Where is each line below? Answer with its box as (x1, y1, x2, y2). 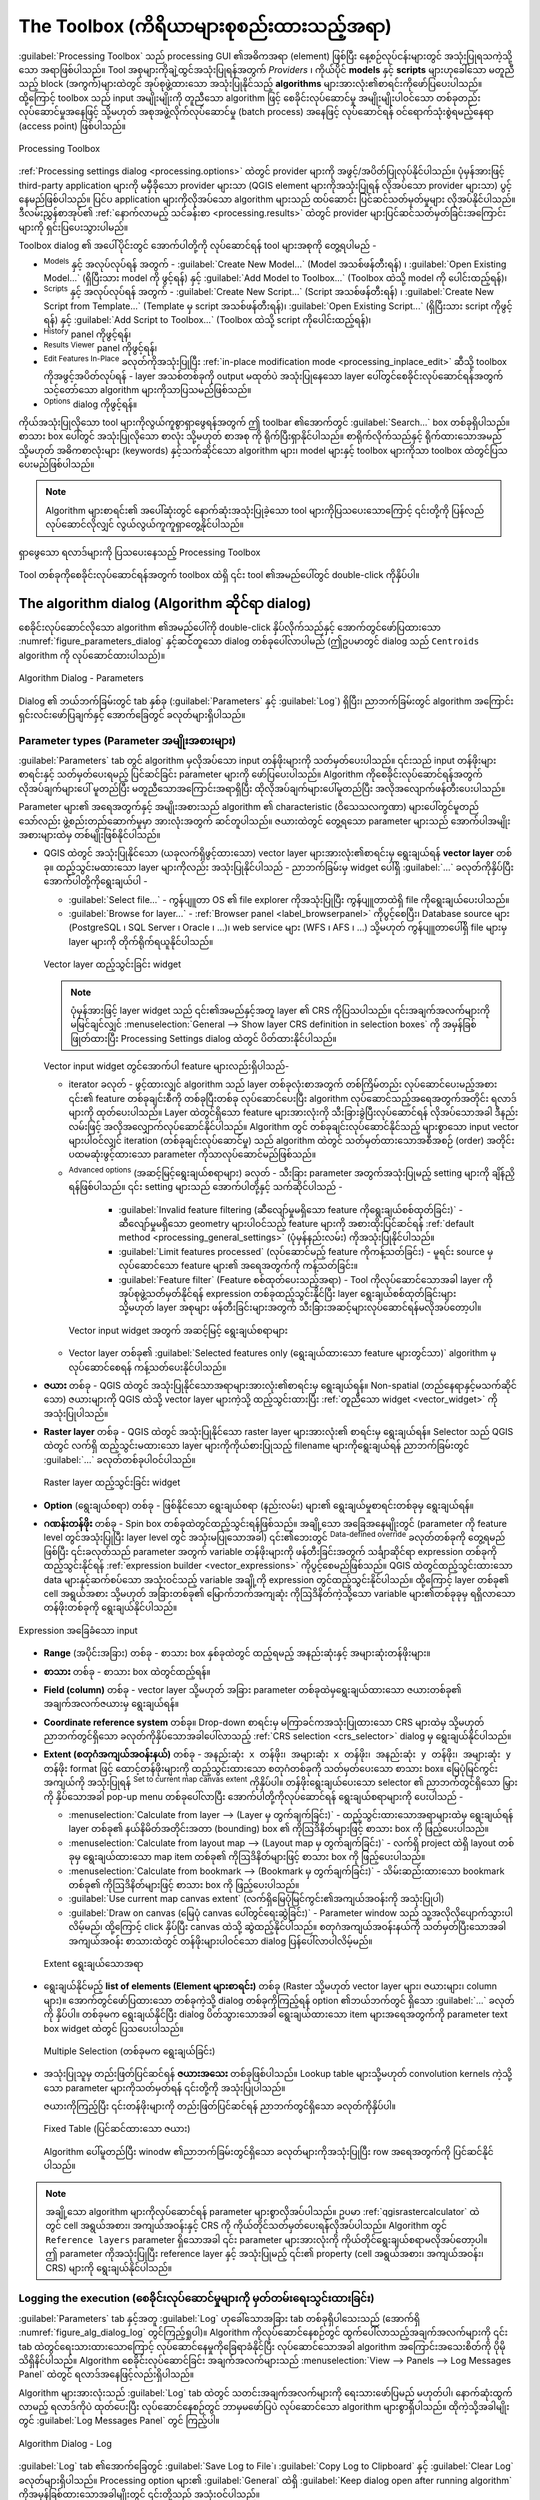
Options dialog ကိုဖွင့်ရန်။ (43, 396, 138, 410)
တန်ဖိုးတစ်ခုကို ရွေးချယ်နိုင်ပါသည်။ (43, 1601, 178, 1614)
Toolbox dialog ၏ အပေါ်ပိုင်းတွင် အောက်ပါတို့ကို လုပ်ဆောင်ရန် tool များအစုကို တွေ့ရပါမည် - (18, 240, 377, 252)
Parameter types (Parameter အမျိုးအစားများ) (18, 733, 237, 747)
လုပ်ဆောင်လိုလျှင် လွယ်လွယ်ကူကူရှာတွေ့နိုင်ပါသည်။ (45, 518, 244, 530)
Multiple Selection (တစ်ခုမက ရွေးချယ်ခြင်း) (43, 2045, 216, 2057)
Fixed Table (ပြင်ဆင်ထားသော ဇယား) (43, 2123, 191, 2135)
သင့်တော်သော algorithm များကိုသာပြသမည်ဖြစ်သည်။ (43, 384, 252, 396)
